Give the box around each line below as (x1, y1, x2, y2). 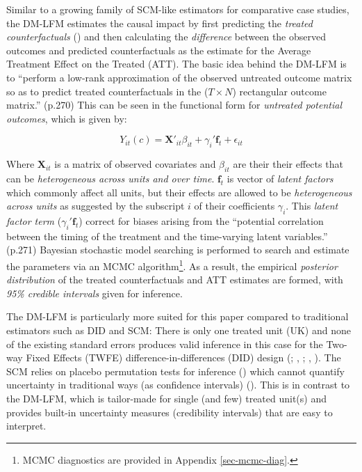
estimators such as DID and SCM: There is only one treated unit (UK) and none (6, 322, 351, 337)
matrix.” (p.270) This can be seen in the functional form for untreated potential (6, 97, 343, 112)
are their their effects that (233, 157, 343, 171)
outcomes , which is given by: (6, 111, 127, 125)
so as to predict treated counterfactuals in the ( (6, 84, 208, 98)
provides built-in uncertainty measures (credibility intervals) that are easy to (6, 404, 333, 419)
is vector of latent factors (227, 171, 334, 185)
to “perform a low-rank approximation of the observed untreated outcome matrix (6, 70, 352, 84)
